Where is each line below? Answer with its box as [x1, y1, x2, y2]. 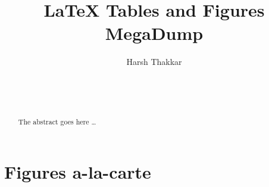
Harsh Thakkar [126, 55, 182, 68]
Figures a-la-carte [4, 160, 151, 184]
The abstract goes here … [18, 117, 96, 127]
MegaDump [105, 21, 204, 45]
